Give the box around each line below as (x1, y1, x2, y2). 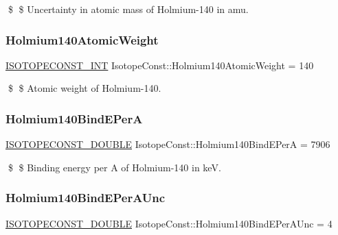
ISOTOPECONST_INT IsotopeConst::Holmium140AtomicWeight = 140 (5, 58, 314, 72)
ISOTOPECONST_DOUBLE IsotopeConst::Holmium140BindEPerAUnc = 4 (5, 216, 333, 230)
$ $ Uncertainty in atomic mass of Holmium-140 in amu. (8, 2, 249, 16)
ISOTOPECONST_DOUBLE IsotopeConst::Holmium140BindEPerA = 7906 (5, 137, 330, 151)
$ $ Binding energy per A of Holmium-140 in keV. (8, 160, 221, 174)
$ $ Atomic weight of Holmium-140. (8, 81, 161, 95)
